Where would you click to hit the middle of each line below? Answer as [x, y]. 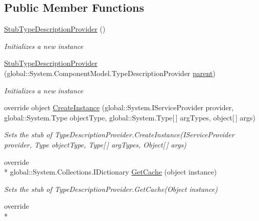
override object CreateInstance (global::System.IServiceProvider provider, [119, 107]
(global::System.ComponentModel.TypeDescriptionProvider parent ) [110, 73]
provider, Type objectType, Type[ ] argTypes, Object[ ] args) [95, 144]
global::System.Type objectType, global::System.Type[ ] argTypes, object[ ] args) [130, 117]
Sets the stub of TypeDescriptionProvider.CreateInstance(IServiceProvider [119, 134]
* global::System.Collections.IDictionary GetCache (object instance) [111, 172]
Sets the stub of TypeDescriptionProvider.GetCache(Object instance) [111, 189]
